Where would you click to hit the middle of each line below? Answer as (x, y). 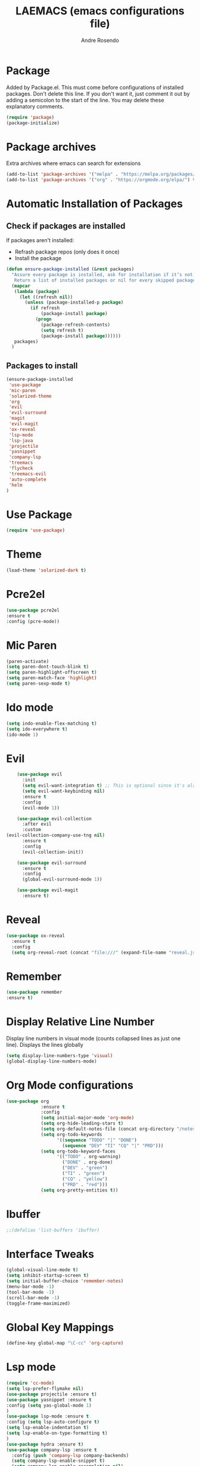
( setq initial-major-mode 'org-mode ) (87, 1118)
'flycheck (21, 468)
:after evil (37, 824)
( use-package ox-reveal (36, 936)
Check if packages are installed (66, 226)
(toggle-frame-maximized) (38, 1303)
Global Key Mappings (60, 1327)
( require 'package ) (30, 117)
